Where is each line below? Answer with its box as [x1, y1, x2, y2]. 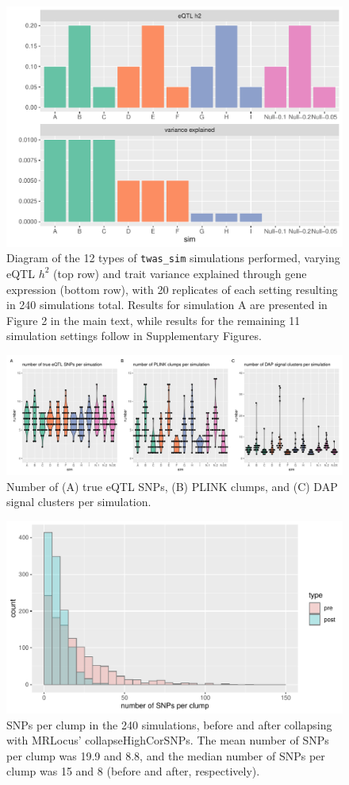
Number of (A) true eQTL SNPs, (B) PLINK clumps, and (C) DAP [6, 478, 338, 494]
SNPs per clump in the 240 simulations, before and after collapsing [6, 716, 332, 733]
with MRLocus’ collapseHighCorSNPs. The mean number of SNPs [6, 732, 329, 748]
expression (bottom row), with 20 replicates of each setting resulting [6, 280, 338, 297]
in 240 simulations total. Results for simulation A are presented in [6, 296, 328, 313]
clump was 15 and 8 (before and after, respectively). [6, 763, 260, 779]
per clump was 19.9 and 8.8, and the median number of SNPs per [6, 747, 325, 764]
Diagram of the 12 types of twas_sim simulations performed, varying [6, 249, 340, 266]
